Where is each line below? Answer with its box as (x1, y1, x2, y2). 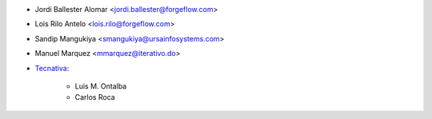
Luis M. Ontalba (74, 81, 127, 91)
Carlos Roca (74, 93, 115, 102)
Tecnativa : (34, 63, 70, 73)
